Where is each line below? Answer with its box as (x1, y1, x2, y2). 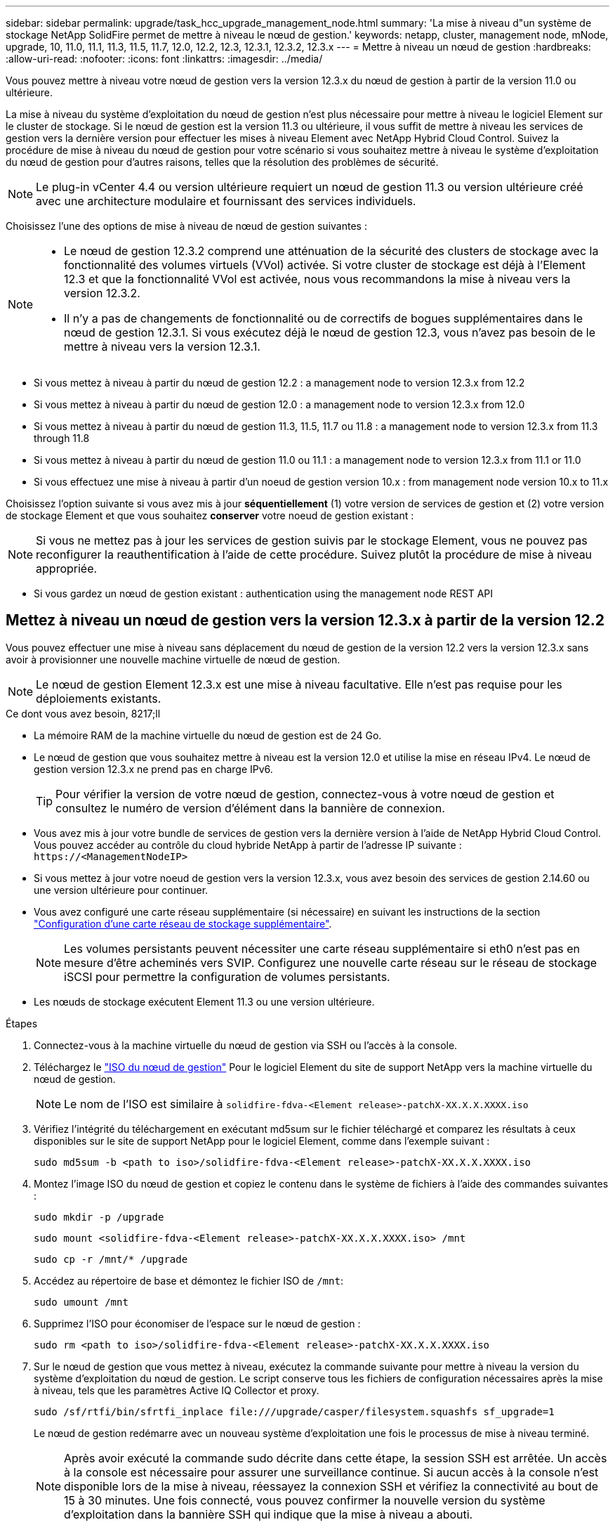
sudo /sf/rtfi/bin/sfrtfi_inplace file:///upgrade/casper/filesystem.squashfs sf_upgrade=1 (34, 1405, 555, 1417)
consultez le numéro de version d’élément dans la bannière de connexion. (55, 800, 445, 815)
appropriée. (36, 561, 98, 576)
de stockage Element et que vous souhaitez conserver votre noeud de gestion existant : (6, 509, 414, 521)
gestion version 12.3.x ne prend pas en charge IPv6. (34, 762, 273, 775)
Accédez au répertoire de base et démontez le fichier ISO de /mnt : (34, 1274, 343, 1287)
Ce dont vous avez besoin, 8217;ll (6, 707, 161, 720)
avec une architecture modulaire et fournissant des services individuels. (36, 194, 416, 208)
